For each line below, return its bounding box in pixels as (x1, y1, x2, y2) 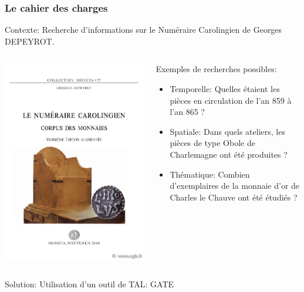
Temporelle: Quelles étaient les (170, 83, 280, 94)
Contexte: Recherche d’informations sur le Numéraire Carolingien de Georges (5, 23, 282, 36)
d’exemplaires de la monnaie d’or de (170, 179, 300, 192)
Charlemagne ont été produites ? (170, 148, 288, 160)
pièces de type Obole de (170, 137, 255, 149)
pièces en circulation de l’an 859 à (170, 94, 292, 106)
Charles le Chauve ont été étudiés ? (170, 191, 298, 203)
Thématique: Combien (170, 168, 250, 180)
